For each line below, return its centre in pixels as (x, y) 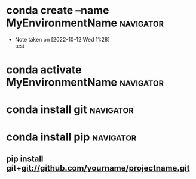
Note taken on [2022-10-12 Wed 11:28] (62, 39)
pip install (25, 158)
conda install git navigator (70, 110)
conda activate (44, 70)
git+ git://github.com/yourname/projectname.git (98, 168)
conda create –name (58, 10)
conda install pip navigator (71, 137)
